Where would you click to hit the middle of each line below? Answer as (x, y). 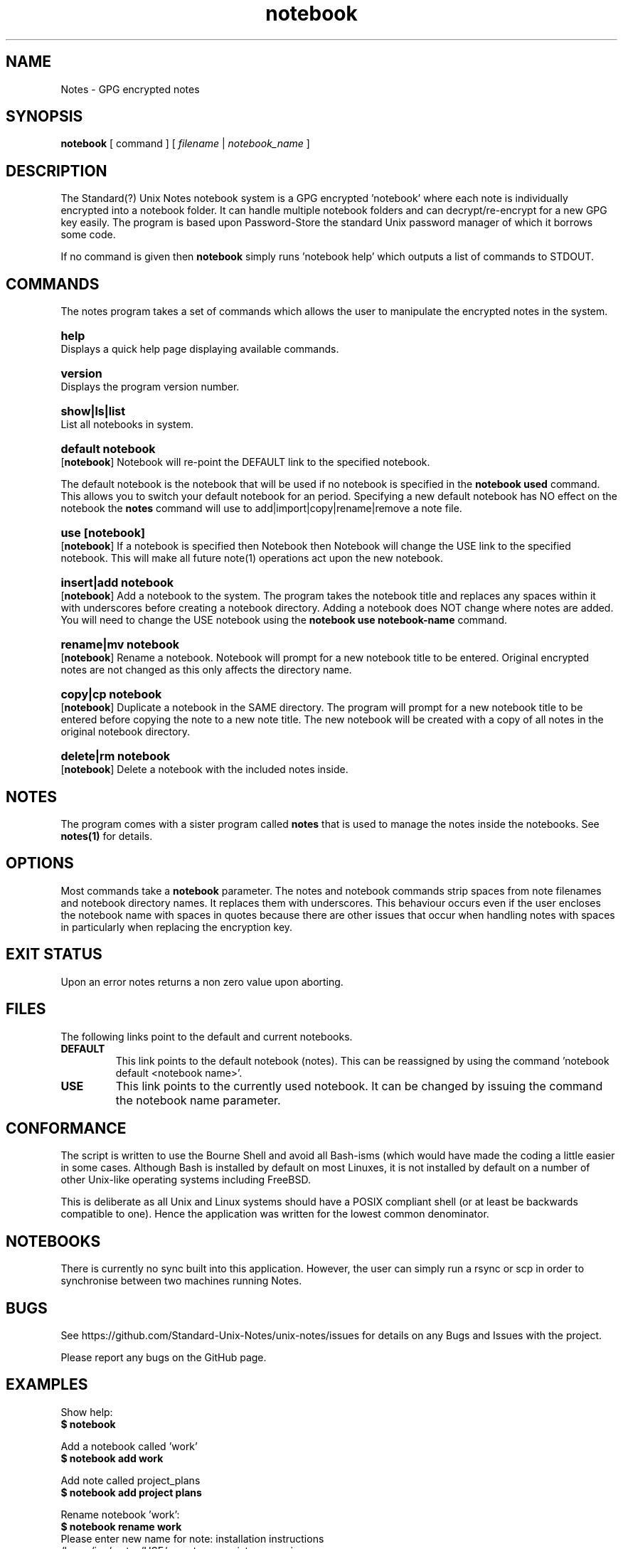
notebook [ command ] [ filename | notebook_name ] (185, 144)
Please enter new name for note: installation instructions (192, 1538)
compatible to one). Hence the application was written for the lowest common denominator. (275, 1214)
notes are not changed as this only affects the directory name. (206, 670)
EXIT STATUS (54, 954)
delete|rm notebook (116, 756)
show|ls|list (93, 411)
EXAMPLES (47, 1385)
